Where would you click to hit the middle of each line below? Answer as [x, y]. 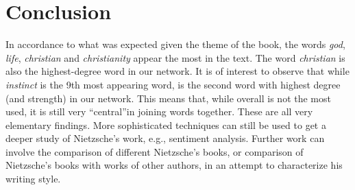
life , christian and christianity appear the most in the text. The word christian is [175, 57]
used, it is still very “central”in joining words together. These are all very [159, 111]
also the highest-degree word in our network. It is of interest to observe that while [177, 71]
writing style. [33, 179]
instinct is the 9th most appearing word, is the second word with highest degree [173, 84]
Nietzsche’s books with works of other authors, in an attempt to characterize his [174, 165]
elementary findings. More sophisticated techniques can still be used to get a [166, 124]
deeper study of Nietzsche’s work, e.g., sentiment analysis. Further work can [165, 138]
